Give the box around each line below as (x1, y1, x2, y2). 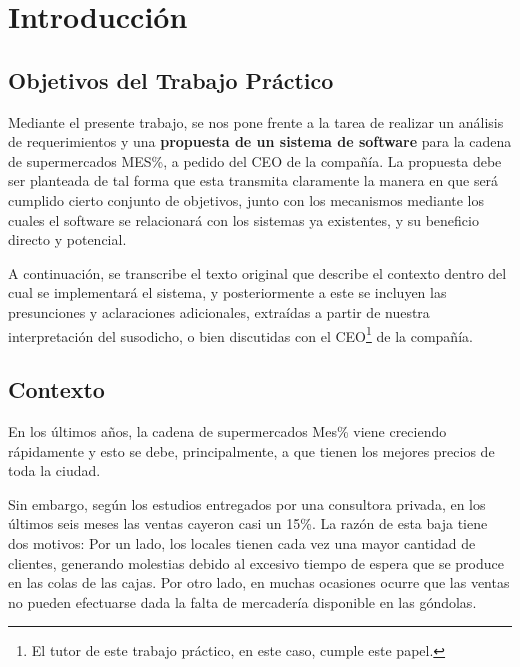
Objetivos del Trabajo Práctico (8, 64, 334, 95)
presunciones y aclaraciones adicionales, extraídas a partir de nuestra (8, 301, 430, 322)
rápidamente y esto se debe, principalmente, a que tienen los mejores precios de (8, 440, 495, 461)
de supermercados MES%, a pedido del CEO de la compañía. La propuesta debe (8, 150, 502, 171)
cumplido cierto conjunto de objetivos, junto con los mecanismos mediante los (8, 189, 485, 210)
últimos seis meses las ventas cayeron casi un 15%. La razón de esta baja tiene (8, 513, 488, 534)
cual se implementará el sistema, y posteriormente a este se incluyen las (8, 282, 447, 303)
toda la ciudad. (8, 460, 101, 481)
